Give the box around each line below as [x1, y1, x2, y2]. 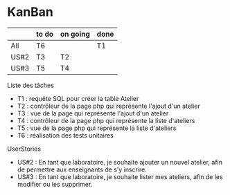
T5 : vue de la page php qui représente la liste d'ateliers [17, 124, 177, 132]
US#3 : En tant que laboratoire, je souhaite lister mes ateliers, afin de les [17, 172, 223, 180]
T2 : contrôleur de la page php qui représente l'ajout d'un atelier [17, 102, 200, 110]
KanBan [7, 4, 54, 20]
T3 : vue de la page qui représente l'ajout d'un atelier [17, 109, 169, 118]
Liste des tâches [7, 81, 54, 89]
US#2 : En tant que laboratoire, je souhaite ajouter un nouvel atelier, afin [17, 158, 223, 166]
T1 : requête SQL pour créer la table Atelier [17, 94, 139, 102]
